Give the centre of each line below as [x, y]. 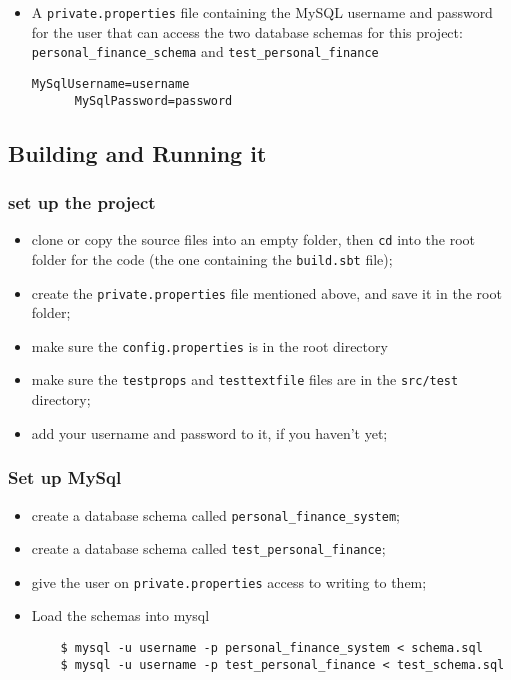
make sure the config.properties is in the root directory [209, 345]
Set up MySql [65, 477]
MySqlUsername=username [110, 83]
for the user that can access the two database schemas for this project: [247, 31]
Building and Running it [137, 152]
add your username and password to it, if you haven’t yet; [209, 432]
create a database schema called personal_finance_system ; [215, 514]
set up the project [82, 201]
